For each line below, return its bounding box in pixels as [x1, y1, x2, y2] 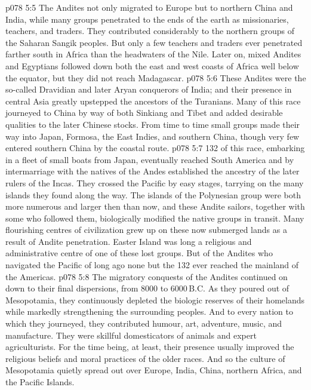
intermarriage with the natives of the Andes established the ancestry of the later [5, 165, 300, 177]
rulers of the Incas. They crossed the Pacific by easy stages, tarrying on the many [5, 176, 304, 189]
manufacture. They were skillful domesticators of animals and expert [5, 328, 257, 341]
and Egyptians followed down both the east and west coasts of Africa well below [5, 59, 299, 72]
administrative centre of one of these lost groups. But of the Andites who [5, 247, 273, 259]
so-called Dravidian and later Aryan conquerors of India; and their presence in [5, 83, 292, 96]
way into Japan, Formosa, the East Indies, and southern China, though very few [5, 130, 300, 142]
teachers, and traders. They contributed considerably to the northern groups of [5, 24, 295, 37]
